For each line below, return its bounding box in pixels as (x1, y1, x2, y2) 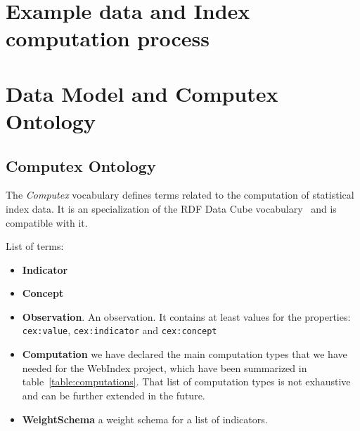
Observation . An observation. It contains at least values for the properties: (22, 309, 351, 324)
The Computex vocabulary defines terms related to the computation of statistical (6, 187, 354, 202)
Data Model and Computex (6, 79, 278, 107)
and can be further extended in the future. (22, 387, 205, 402)
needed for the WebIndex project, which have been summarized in (22, 360, 307, 375)
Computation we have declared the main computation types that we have (22, 347, 347, 362)
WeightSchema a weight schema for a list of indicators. (22, 411, 268, 426)
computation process (6, 24, 210, 53)
